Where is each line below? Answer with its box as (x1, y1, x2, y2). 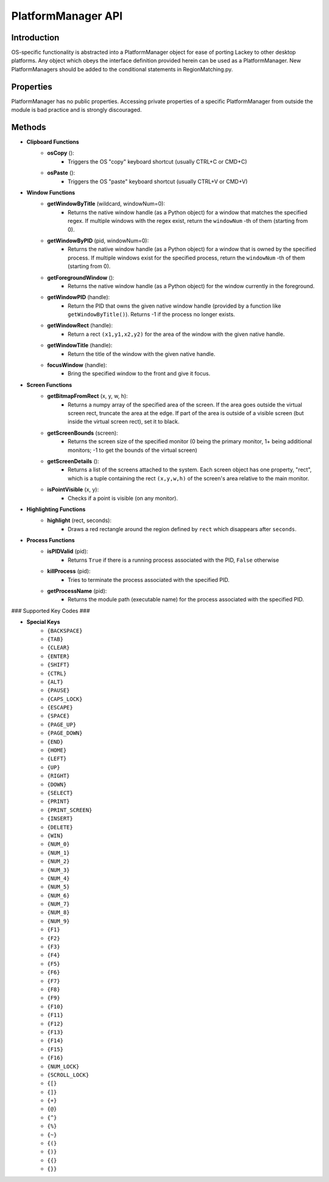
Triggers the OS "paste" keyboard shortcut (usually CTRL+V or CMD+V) (68, 178, 248, 185)
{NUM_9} (47, 918, 70, 924)
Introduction (11, 32, 60, 43)
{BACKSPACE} (47, 627, 83, 634)
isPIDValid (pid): (47, 548, 88, 555)
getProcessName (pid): (47, 587, 107, 595)
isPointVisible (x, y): (47, 486, 99, 493)
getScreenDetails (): (47, 457, 99, 465)
